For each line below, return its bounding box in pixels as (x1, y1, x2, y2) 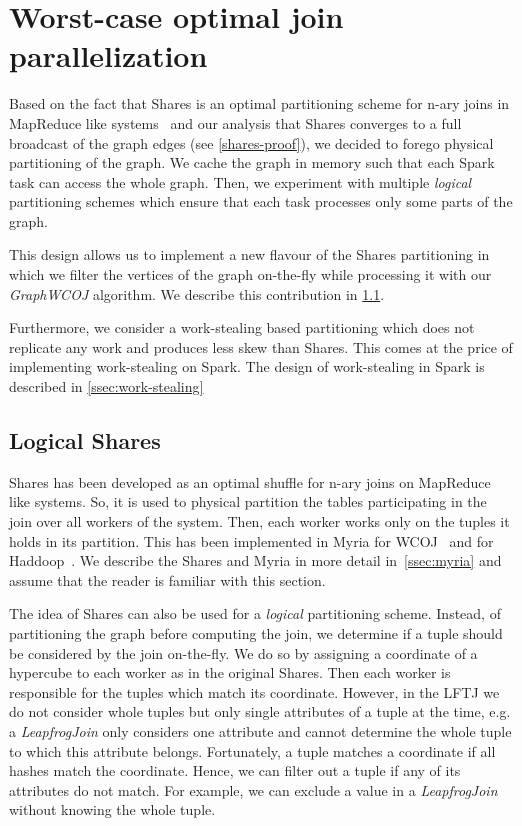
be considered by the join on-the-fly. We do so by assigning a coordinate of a (9, 642, 478, 663)
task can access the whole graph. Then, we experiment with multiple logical (9, 171, 472, 192)
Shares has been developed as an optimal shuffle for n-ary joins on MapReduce (9, 471, 491, 492)
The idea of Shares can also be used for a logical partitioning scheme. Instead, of (9, 603, 501, 624)
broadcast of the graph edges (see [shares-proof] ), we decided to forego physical (9, 132, 494, 153)
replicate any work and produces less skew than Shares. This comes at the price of (9, 336, 513, 357)
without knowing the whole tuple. (9, 799, 216, 820)
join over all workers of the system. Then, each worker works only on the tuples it (9, 511, 510, 532)
